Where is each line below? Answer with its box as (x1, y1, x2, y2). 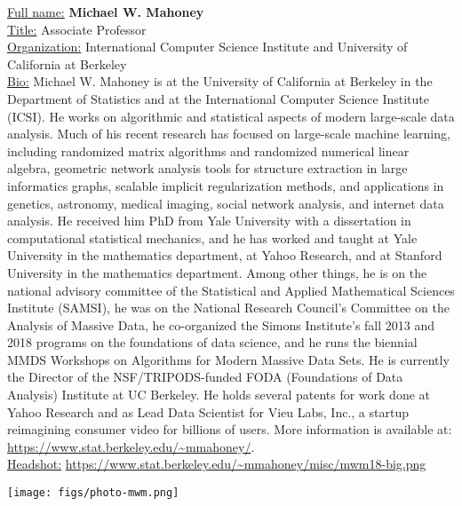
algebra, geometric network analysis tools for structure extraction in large (7, 159, 408, 178)
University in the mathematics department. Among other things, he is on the (7, 263, 427, 281)
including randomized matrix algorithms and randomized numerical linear (7, 141, 410, 160)
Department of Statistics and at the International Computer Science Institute (7, 89, 429, 107)
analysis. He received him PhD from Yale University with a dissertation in (7, 211, 411, 230)
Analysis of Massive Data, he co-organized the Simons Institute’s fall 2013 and (7, 315, 435, 334)
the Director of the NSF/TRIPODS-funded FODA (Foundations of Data (7, 368, 403, 386)
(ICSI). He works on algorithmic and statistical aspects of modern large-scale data (7, 107, 455, 125)
